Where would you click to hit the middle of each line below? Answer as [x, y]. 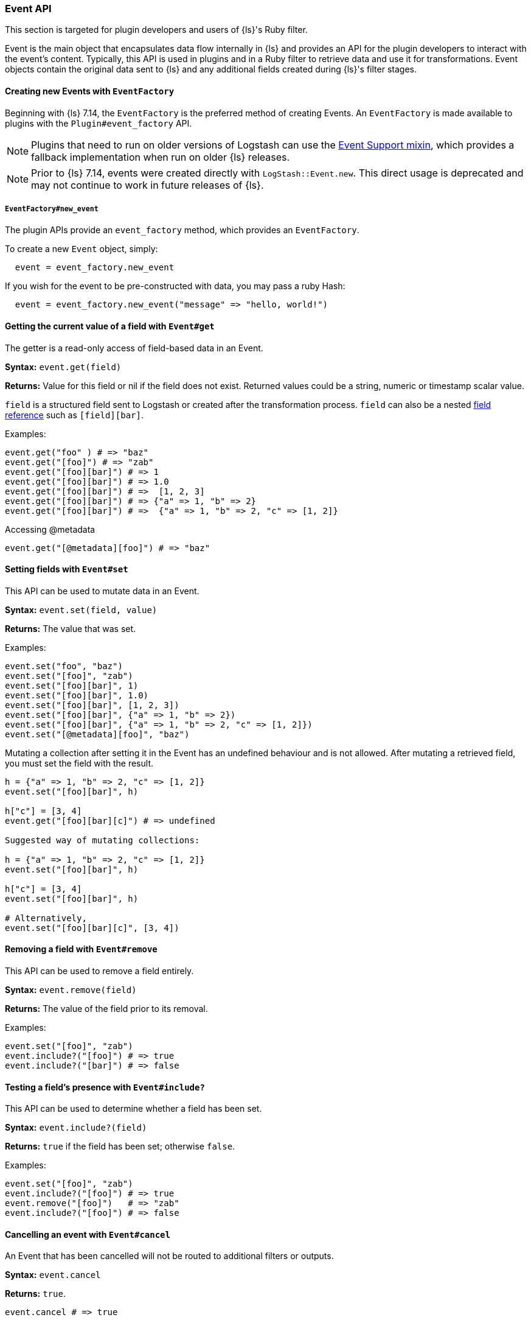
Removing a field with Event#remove [81, 949]
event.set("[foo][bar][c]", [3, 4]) [92, 928]
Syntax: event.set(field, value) [81, 609]
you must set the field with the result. [79, 763]
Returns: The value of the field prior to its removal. [106, 1009]
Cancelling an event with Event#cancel [88, 1234]
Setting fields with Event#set [67, 569]
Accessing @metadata [50, 529]
